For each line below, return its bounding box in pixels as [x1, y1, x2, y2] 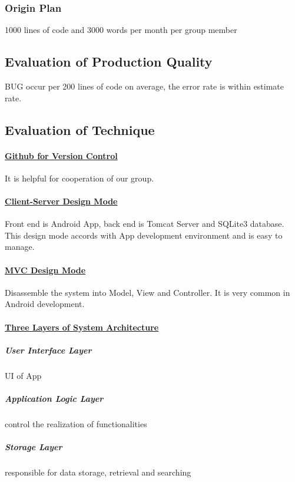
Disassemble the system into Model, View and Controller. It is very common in [5, 286, 290, 298]
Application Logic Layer [5, 392, 104, 404]
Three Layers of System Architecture [5, 321, 159, 333]
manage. [5, 240, 35, 253]
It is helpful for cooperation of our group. [5, 171, 154, 184]
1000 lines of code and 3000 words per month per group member [5, 24, 237, 36]
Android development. [5, 298, 85, 310]
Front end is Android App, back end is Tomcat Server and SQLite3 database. [5, 217, 284, 230]
